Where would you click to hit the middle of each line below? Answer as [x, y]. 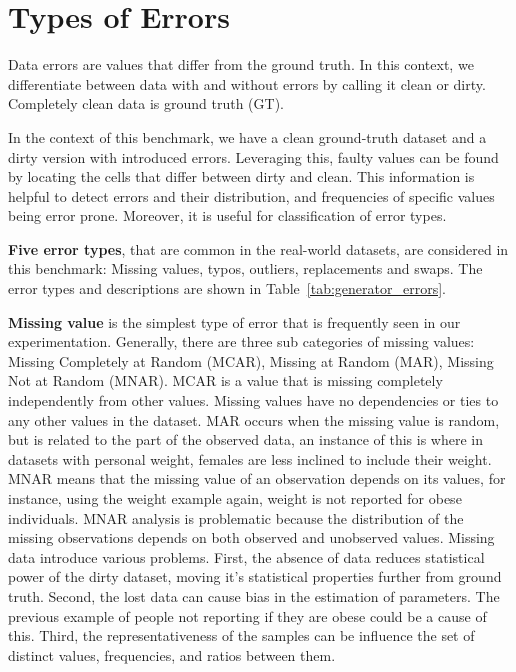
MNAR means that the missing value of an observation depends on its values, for [257, 478]
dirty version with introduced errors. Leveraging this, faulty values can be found [253, 156]
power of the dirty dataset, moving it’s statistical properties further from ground [255, 576]
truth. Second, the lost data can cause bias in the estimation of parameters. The [254, 595]
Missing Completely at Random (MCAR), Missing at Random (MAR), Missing [251, 360]
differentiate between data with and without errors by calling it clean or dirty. [247, 83]
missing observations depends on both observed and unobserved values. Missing [251, 537]
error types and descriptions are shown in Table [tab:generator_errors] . [227, 288]
